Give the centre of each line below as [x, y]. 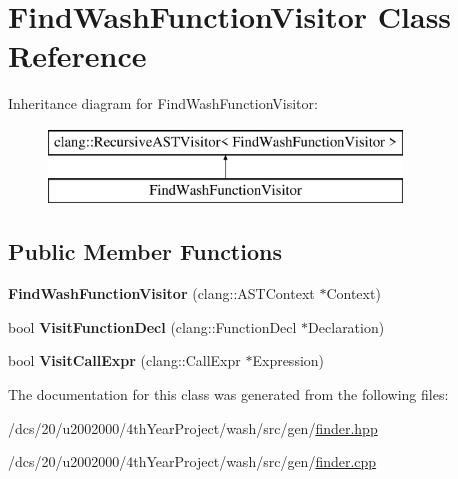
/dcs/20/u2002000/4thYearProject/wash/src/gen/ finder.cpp [192, 461]
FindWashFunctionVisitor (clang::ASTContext [161, 293]
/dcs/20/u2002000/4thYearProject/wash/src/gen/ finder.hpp [193, 427]
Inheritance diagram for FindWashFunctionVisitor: [163, 103]
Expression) [288, 360]
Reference [77, 55]
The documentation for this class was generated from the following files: [228, 394]
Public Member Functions [145, 251]
